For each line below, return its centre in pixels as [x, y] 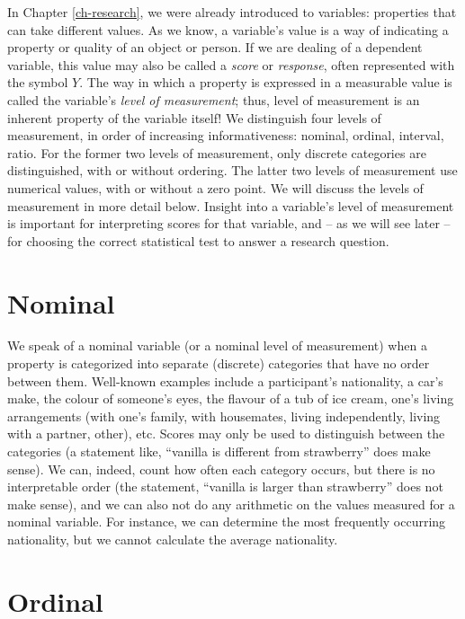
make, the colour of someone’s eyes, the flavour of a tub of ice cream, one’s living [231, 398]
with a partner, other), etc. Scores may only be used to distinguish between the [226, 433]
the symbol [38, 82]
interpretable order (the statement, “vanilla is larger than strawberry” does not [225, 486]
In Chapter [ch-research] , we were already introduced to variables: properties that [232, 12]
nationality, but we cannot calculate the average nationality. [173, 539]
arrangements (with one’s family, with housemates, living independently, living [224, 416]
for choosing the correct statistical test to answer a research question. [198, 240]
